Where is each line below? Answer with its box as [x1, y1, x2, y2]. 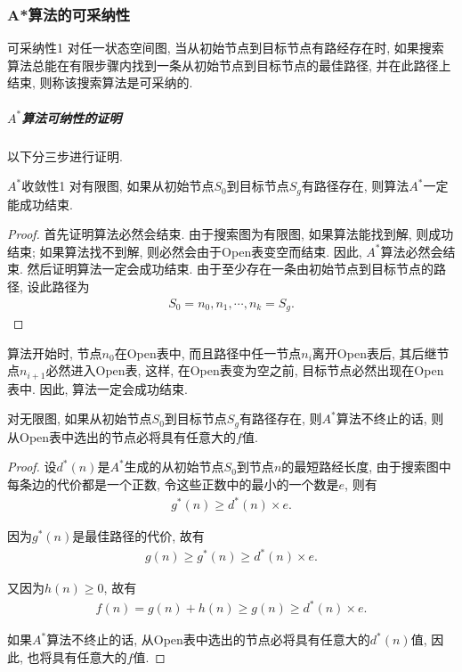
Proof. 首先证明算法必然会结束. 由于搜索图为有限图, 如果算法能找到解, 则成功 [7, 225, 454, 243]
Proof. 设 [7, 457, 57, 476]
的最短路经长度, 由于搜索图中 [281, 457, 451, 476]
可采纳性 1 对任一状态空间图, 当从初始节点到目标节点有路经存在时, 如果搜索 [7, 38, 444, 57]
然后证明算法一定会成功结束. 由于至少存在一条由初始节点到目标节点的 [27, 259, 434, 278]
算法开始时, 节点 [7, 343, 102, 362]
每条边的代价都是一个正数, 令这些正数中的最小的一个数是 [7, 474, 339, 493]
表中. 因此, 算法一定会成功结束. [7, 379, 188, 397]
